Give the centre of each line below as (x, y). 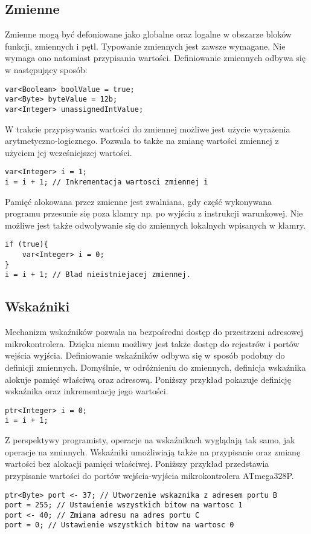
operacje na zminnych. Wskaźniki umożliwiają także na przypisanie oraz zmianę (153, 451)
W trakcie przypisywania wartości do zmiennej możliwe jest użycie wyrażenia (148, 129)
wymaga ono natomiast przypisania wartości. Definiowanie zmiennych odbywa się (155, 58)
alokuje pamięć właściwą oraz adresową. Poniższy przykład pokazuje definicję (148, 379)
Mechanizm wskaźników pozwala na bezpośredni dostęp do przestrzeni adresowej (154, 332)
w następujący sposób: (46, 69)
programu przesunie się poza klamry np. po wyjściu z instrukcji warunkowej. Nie (154, 213)
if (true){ (27, 245)
